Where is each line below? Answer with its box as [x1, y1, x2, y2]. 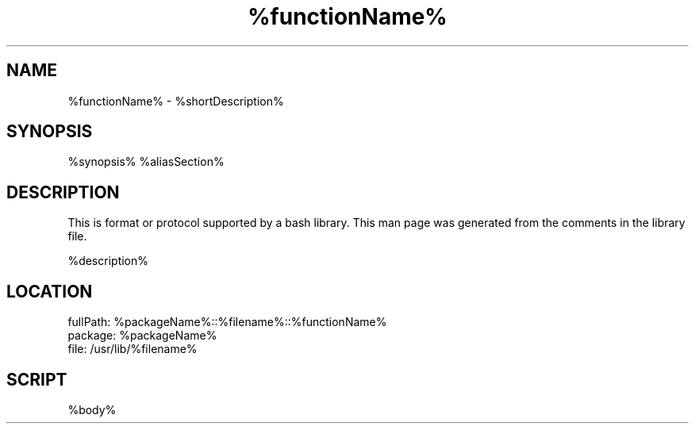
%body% [67, 402, 117, 417]
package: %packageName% [67, 328, 217, 343]
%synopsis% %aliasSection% [67, 155, 225, 169]
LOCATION [6, 281, 93, 301]
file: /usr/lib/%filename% [67, 342, 198, 356]
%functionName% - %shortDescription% [67, 94, 284, 108]
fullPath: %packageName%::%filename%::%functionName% [67, 315, 387, 329]
